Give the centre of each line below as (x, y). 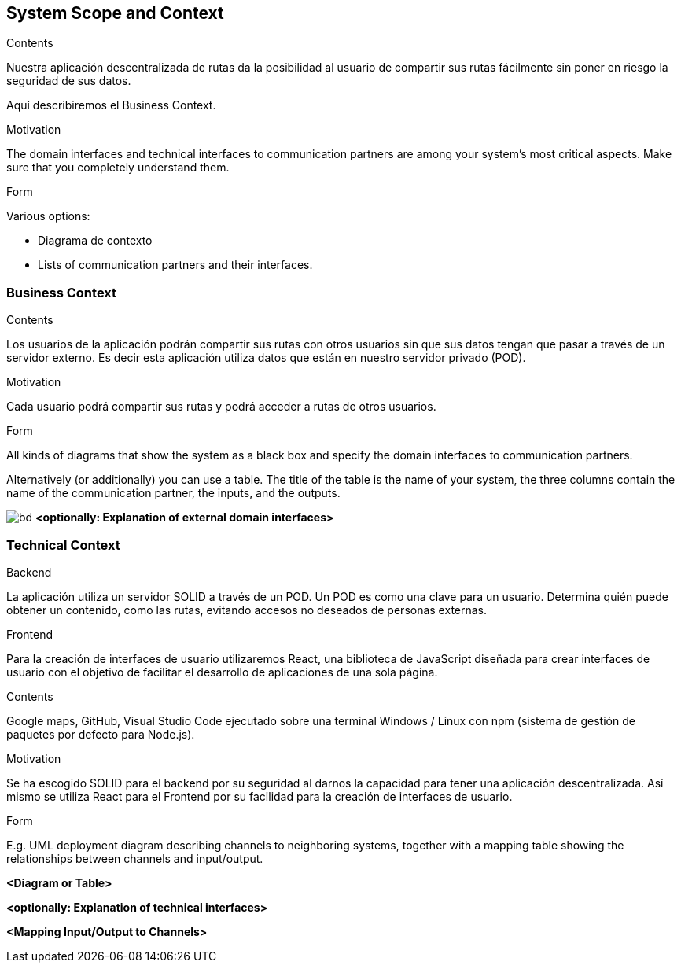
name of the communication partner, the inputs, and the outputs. (173, 493)
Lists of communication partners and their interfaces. (175, 265)
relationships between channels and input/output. (135, 858)
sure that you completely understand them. (118, 168)
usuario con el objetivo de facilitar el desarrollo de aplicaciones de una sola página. (222, 672)
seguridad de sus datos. (69, 81)
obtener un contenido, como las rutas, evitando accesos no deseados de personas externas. (247, 610)
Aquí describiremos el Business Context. (111, 105)
